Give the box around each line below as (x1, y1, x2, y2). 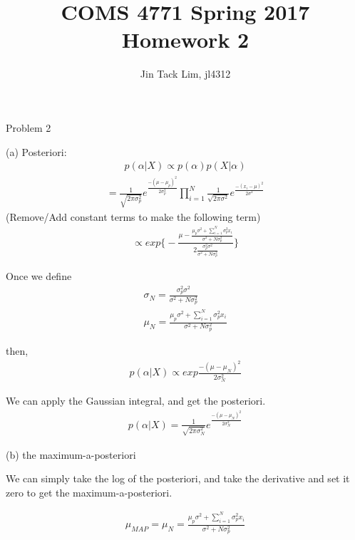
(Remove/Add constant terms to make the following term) (6, 209, 261, 224)
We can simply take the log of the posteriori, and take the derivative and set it (6, 471, 350, 486)
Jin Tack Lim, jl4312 (140, 66, 231, 81)
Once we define (6, 269, 72, 284)
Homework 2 (121, 25, 249, 54)
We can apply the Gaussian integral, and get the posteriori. (6, 393, 266, 408)
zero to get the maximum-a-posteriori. (6, 484, 173, 499)
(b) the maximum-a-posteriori (6, 447, 136, 462)
